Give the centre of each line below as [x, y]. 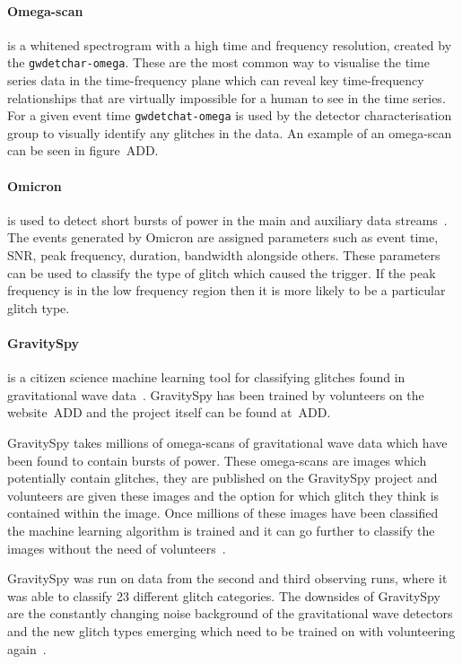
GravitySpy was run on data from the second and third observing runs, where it [227, 578]
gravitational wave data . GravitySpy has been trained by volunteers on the [216, 394]
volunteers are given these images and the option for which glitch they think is [223, 495]
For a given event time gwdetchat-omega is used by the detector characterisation [230, 115]
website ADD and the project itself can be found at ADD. [169, 412]
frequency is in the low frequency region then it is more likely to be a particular [227, 290]
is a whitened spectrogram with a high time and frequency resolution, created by [230, 44]
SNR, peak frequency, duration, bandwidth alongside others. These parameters [224, 255]
